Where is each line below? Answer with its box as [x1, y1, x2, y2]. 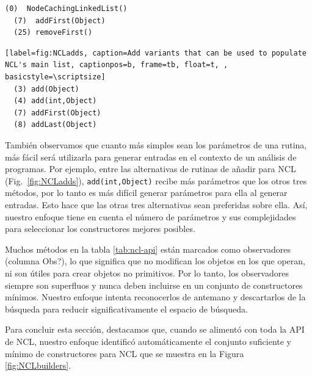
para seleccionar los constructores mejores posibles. [5, 222, 195, 235]
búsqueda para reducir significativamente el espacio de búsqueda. [5, 302, 248, 315]
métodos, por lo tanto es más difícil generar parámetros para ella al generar [5, 186, 288, 199]
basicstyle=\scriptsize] [5, 72, 106, 81]
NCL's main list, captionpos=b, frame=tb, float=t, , [5, 60, 228, 70]
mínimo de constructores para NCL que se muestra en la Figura [5, 347, 244, 360]
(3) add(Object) [13, 84, 79, 93]
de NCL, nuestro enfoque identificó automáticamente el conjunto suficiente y [5, 334, 291, 347]
